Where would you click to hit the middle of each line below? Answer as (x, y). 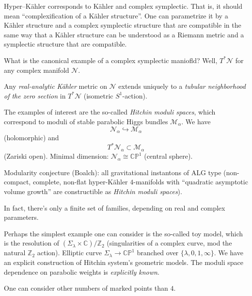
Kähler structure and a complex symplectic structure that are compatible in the (123, 25)
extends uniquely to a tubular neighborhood (182, 86)
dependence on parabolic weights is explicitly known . (82, 271)
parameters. (21, 217)
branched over (158, 253)
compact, (17, 182)
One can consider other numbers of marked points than (86, 288)
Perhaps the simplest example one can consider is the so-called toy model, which (124, 233)
